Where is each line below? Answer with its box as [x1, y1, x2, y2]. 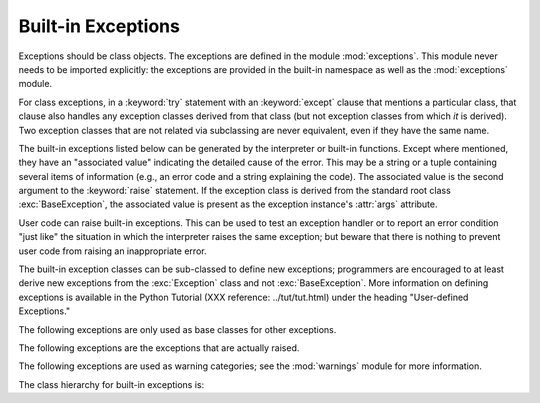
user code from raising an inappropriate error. [18, 245, 207, 257]
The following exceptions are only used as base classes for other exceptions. [18, 323, 337, 335]
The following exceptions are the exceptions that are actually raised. [18, 341, 300, 354]
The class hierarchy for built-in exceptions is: [18, 378, 205, 390]
